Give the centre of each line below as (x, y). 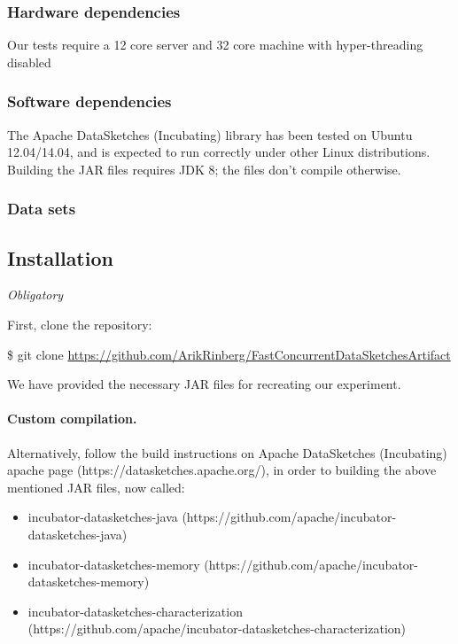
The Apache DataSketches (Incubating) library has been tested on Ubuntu (210, 134)
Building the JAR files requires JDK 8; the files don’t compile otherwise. (204, 169)
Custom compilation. (72, 419)
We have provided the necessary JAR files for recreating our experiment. (204, 384)
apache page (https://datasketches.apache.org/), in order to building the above (222, 470)
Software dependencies (89, 101)
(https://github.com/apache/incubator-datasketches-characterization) (217, 628)
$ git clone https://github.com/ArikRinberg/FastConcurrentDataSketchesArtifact (229, 354)
